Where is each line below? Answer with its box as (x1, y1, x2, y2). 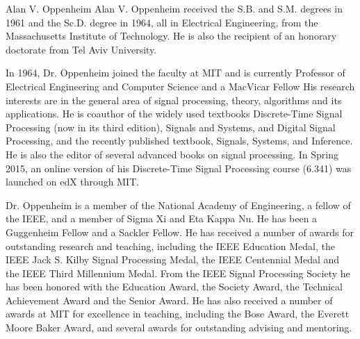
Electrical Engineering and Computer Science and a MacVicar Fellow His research (6, 78, 355, 93)
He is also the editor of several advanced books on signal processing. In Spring (6, 147, 339, 161)
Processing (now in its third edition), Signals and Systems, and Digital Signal (6, 119, 336, 134)
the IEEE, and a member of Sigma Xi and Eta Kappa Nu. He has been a (6, 211, 318, 226)
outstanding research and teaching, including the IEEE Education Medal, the (6, 238, 335, 253)
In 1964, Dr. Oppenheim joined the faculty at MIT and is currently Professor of (6, 65, 345, 80)
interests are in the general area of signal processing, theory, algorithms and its (6, 92, 342, 107)
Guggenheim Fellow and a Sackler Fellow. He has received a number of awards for (6, 224, 354, 239)
